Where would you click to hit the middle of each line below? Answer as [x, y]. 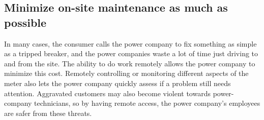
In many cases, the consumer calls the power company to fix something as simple [130, 43]
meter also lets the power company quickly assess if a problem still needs [118, 83]
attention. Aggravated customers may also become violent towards [107, 93]
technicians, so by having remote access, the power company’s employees [147, 103]
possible [25, 22]
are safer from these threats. [48, 113]
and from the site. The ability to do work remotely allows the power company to [130, 63]
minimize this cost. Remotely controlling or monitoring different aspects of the [126, 73]
